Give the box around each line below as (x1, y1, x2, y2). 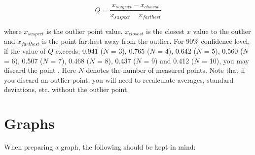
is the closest (146, 26, 184, 36)
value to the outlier (193, 26, 251, 36)
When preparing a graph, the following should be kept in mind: (4, 142, 196, 152)
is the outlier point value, (46, 26, 123, 36)
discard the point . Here (4, 65, 76, 75)
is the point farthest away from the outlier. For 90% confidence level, (42, 36, 250, 46)
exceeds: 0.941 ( (55, 45, 103, 56)
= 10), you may (202, 55, 249, 65)
